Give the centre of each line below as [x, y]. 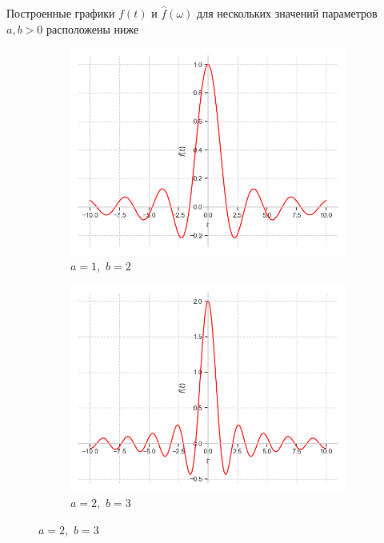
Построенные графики [61, 13]
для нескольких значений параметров [287, 13]
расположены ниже [92, 28]
